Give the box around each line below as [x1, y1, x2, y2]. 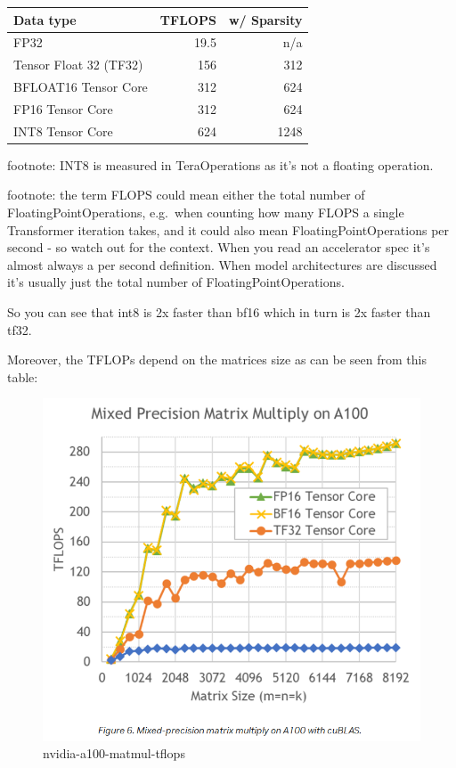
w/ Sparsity [228, 10, 303, 29]
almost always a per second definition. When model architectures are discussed [7, 255, 437, 274]
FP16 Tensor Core [13, 99, 113, 118]
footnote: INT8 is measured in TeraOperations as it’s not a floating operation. [7, 155, 434, 174]
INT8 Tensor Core [13, 121, 113, 140]
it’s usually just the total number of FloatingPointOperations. [7, 273, 345, 291]
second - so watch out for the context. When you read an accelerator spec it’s [7, 238, 430, 257]
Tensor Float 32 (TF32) [13, 55, 143, 74]
